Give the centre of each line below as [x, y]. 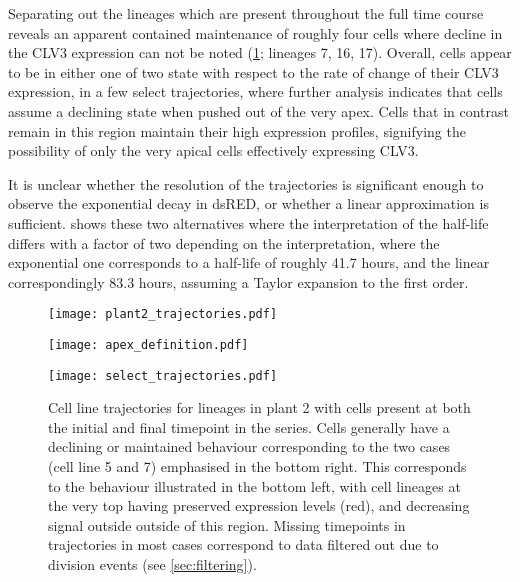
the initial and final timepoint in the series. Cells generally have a [249, 426]
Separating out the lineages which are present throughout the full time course [246, 13]
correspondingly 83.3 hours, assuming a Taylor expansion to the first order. [238, 281]
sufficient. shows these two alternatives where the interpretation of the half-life [248, 222]
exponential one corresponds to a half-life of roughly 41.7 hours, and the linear [249, 262]
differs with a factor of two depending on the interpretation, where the [224, 242]
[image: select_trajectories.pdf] [163, 375]
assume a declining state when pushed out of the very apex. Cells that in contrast [259, 110]
